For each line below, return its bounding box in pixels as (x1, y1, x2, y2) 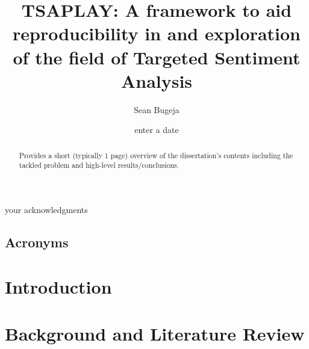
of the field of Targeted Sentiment (13, 45, 301, 69)
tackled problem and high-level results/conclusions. (19, 160, 179, 170)
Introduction (5, 274, 112, 298)
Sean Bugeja (134, 103, 179, 116)
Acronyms (5, 232, 69, 251)
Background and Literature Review (5, 321, 305, 345)
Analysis (120, 68, 193, 93)
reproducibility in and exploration (13, 21, 301, 46)
